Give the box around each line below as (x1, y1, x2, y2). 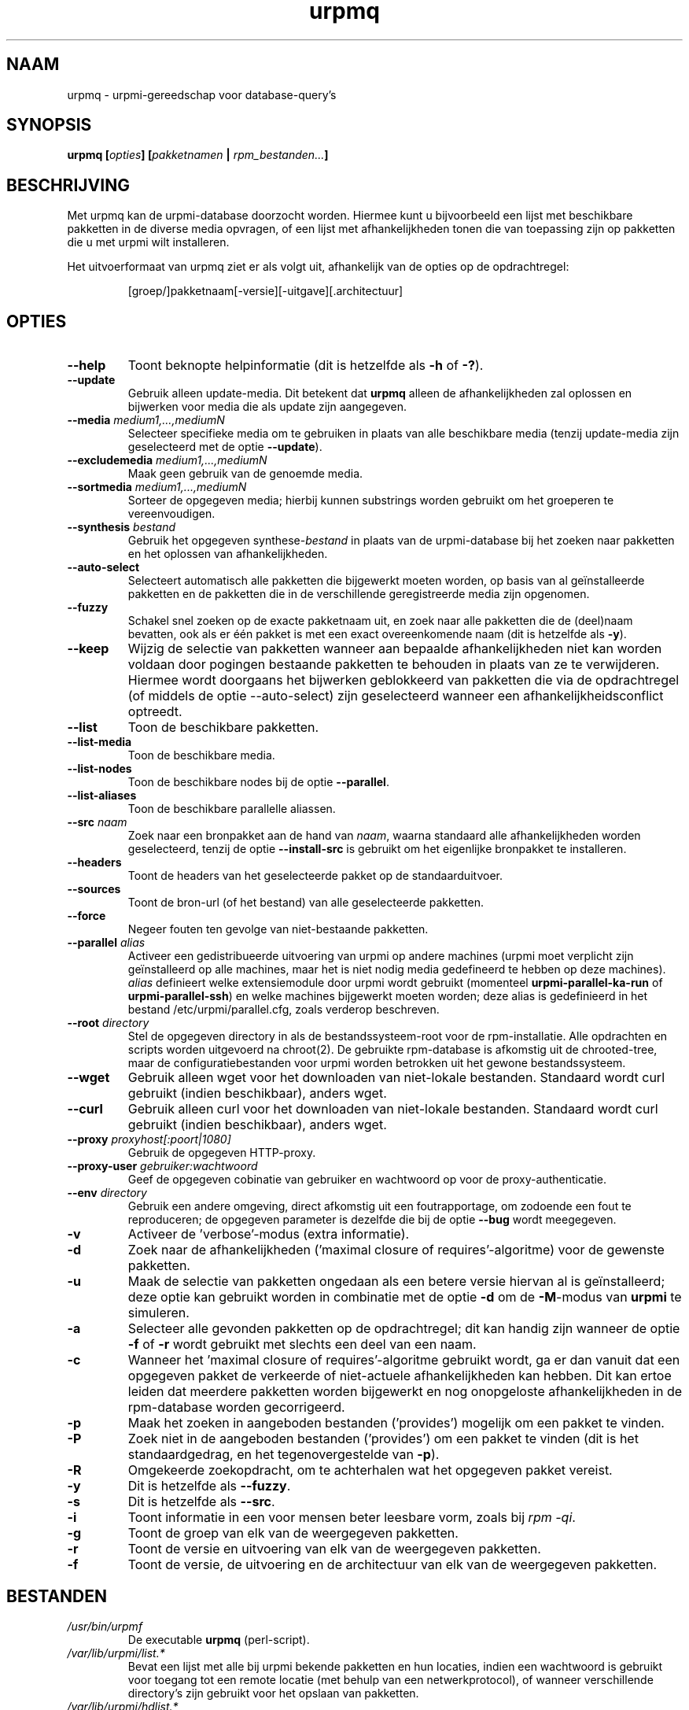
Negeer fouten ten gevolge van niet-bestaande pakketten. (127, 922, 429, 936)
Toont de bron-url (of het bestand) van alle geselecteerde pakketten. (127, 896, 484, 910)
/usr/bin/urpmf (67, 1619, 143, 1633)
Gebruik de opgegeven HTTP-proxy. (127, 1146, 316, 1160)
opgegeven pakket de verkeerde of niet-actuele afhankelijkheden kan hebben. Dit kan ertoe (127, 1368, 672, 1384)
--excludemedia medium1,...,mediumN (67, 453, 267, 467)
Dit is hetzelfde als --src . (127, 1494, 275, 1510)
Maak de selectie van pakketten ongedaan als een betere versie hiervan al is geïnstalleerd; (127, 1273, 665, 1290)
